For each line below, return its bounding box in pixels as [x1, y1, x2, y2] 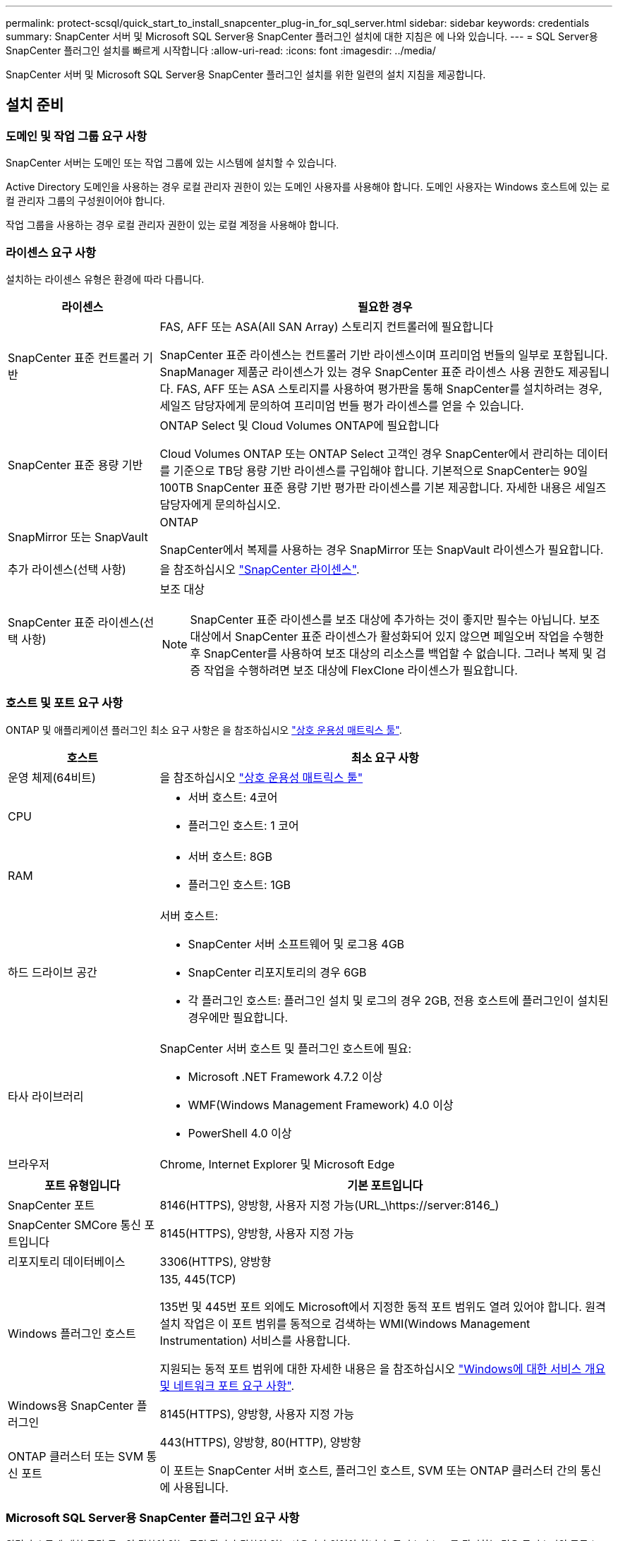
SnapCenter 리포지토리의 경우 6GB [188, 965, 367, 979]
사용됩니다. [173, 1480, 229, 1494]
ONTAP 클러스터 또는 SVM [8, 1449, 144, 1463]
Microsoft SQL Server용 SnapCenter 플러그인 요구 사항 [6, 1511, 300, 1525]
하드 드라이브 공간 [8, 965, 97, 979]
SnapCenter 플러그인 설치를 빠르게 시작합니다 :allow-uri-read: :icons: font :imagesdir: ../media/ [6, 44, 436, 56]
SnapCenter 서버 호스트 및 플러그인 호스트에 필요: [159, 1041, 412, 1056]
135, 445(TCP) [159, 1271, 236, 1286]
